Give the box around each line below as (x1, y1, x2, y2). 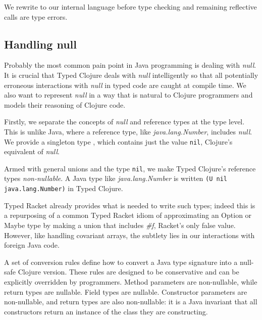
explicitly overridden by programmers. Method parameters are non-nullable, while (4, 276, 257, 287)
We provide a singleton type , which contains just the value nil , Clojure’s (4, 136, 233, 147)
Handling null (4, 36, 77, 52)
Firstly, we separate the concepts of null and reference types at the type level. (4, 116, 245, 127)
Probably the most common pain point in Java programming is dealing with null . (4, 60, 256, 70)
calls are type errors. (4, 11, 68, 22)
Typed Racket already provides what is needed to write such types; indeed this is (4, 200, 255, 210)
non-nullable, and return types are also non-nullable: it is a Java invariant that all (4, 296, 257, 307)
